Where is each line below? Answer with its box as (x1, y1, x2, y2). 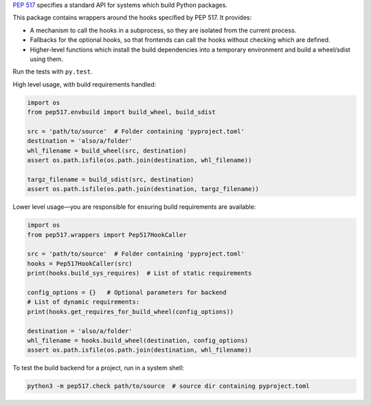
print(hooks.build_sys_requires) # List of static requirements (27, 269, 252, 278)
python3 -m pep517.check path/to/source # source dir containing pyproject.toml (27, 382, 311, 390)
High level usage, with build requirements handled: (12, 80, 157, 89)
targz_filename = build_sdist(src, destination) (27, 175, 194, 183)
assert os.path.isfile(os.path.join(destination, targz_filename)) (27, 185, 260, 193)
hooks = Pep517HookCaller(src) (27, 260, 133, 267)
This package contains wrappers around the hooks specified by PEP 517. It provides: (12, 14, 252, 22)
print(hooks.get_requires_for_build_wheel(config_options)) (27, 308, 234, 315)
